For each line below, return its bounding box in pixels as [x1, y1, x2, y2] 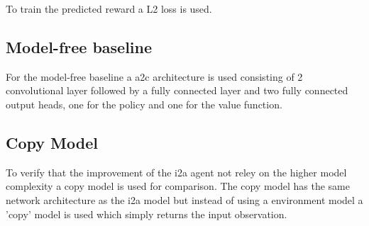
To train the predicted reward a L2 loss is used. [6, 1, 212, 16]
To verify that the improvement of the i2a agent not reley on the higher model [6, 164, 347, 179]
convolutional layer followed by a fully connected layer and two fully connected [6, 83, 348, 98]
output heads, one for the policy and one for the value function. [6, 96, 282, 111]
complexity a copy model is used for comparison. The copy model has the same [6, 179, 350, 193]
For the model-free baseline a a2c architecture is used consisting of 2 [6, 69, 303, 84]
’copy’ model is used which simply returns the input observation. [6, 206, 287, 221]
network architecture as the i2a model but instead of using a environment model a [6, 192, 363, 207]
